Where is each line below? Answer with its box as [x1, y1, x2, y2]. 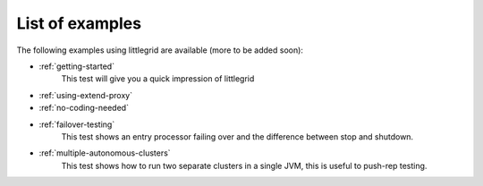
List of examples [16, 13, 142, 33]
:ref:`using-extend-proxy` [38, 89, 133, 100]
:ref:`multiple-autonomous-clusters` [38, 148, 171, 158]
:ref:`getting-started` [38, 61, 115, 72]
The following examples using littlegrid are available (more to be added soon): [16, 45, 304, 55]
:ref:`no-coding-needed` [38, 103, 130, 114]
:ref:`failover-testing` [38, 119, 115, 130]
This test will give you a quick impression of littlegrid [61, 73, 255, 84]
